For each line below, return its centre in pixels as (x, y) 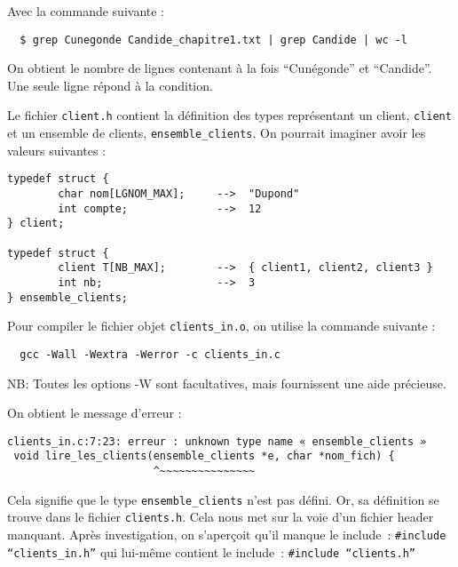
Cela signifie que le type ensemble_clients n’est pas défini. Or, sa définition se (223, 499)
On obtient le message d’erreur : (95, 413)
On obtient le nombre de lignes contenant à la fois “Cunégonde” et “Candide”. (220, 68)
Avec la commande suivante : (86, 11)
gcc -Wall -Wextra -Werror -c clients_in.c (150, 354)
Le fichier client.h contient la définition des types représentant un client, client (229, 115)
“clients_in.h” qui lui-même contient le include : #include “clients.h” (212, 551)
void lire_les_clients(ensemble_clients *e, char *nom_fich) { (204, 456)
